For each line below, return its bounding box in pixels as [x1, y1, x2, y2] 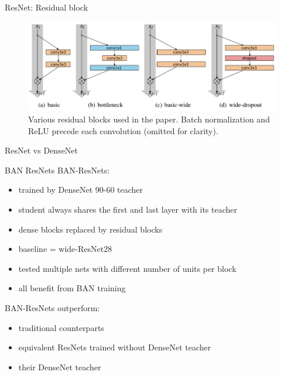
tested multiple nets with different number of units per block [18, 262, 237, 274]
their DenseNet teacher [18, 360, 101, 373]
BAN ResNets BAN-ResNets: [5, 163, 110, 176]
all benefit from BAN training [18, 282, 126, 294]
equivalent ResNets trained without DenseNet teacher [18, 341, 211, 353]
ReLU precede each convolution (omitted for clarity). [28, 124, 218, 137]
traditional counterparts [18, 321, 104, 333]
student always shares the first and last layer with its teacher [18, 203, 238, 215]
